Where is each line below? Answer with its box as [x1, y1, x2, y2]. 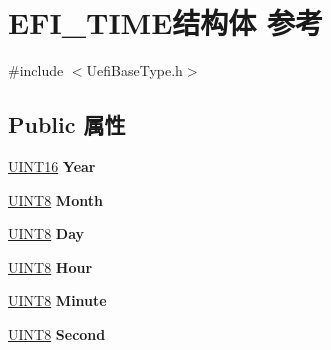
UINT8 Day [8, 223, 85, 244]
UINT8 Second [8, 323, 106, 344]
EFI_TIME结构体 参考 [8, 2, 324, 43]
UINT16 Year [8, 155, 96, 176]
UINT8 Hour [8, 256, 93, 277]
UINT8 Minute [8, 290, 107, 311]
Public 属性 [8, 109, 126, 140]
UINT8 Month [8, 189, 103, 210]
